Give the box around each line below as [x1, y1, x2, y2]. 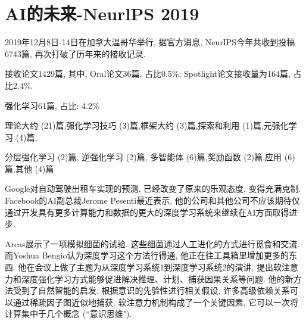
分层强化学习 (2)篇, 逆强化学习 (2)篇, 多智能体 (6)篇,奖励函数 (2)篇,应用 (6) [5, 151, 295, 163]
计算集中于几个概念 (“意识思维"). [5, 307, 132, 320]
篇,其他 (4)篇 [5, 162, 54, 175]
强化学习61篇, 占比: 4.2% [5, 99, 99, 111]
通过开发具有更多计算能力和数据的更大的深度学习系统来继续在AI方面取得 [5, 205, 289, 218]
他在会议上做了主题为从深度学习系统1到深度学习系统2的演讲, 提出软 [18, 261, 282, 273]
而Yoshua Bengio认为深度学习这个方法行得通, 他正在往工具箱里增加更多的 [5, 249, 289, 261]
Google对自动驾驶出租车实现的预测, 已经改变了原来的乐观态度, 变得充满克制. [5, 182, 301, 195]
